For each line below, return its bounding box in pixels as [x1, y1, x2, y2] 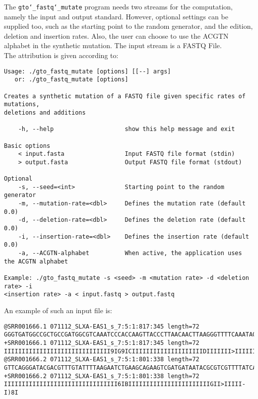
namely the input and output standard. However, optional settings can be [4, 11, 228, 21]
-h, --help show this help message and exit [18, 126, 235, 133]
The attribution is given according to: [4, 50, 119, 61]
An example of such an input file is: [4, 305, 112, 315]
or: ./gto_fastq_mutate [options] [14, 76, 129, 83]
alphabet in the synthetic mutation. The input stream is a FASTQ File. [4, 40, 222, 51]
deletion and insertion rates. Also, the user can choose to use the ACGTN [4, 30, 229, 41]
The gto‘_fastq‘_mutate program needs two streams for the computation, [4, 1, 233, 11]
